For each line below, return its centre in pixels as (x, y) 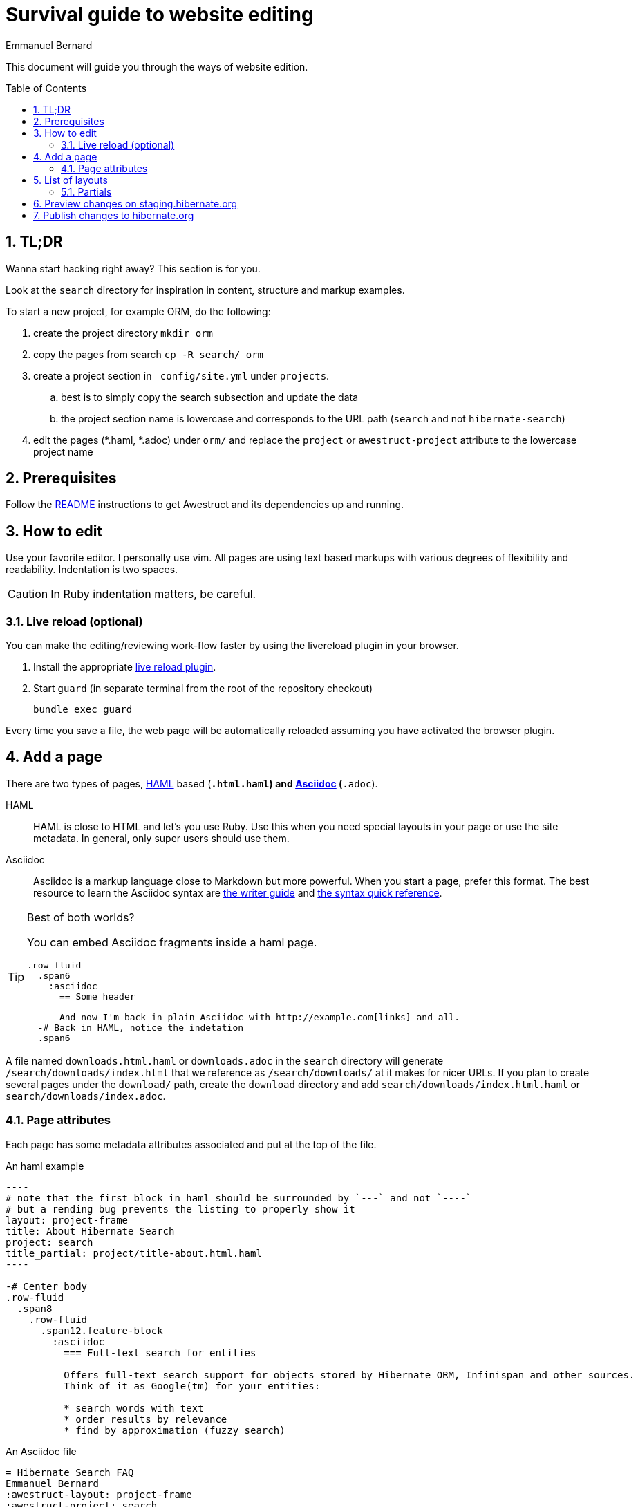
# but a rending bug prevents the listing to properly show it (180, 1209)
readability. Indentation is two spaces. (92, 570)
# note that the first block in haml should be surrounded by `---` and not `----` (239, 1198)
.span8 (35, 1308)
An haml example (45, 1166)
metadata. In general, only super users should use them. (161, 838)
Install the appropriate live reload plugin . (125, 667)
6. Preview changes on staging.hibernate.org (135, 203)
